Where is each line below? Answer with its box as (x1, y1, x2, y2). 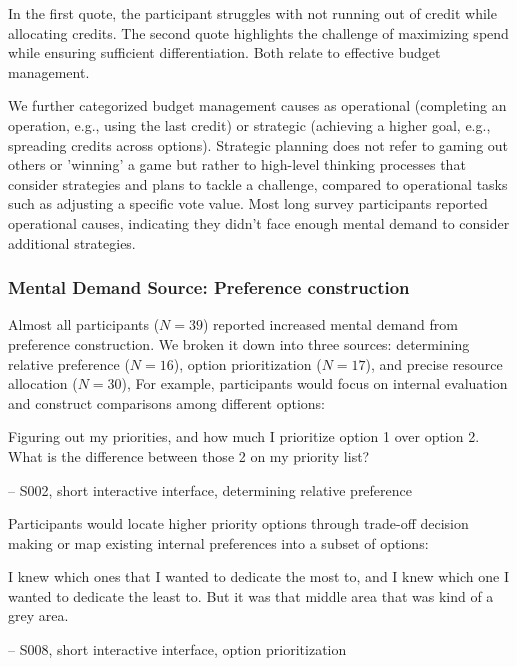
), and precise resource (365, 353, 503, 374)
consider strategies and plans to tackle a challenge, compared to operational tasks (8, 173, 508, 194)
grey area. (8, 605, 69, 626)
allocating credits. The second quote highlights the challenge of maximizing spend (8, 22, 509, 43)
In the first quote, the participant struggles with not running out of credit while (8, 3, 497, 23)
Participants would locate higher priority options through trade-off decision (8, 513, 469, 534)
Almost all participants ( (8, 314, 160, 335)
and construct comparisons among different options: (8, 392, 325, 413)
